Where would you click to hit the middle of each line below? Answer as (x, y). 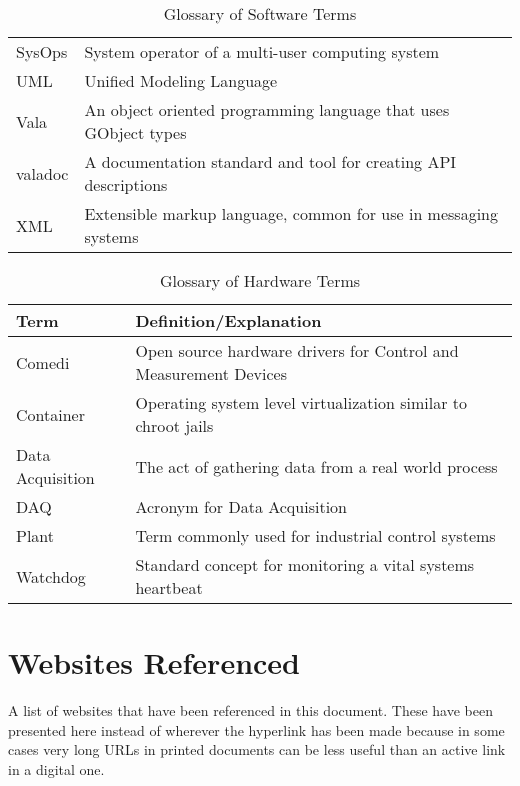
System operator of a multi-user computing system (262, 51)
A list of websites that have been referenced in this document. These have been (250, 710)
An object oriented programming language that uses (267, 109)
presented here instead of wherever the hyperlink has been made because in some (256, 729)
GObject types (135, 132)
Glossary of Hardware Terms (260, 280)
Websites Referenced (154, 662)
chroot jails (174, 425)
